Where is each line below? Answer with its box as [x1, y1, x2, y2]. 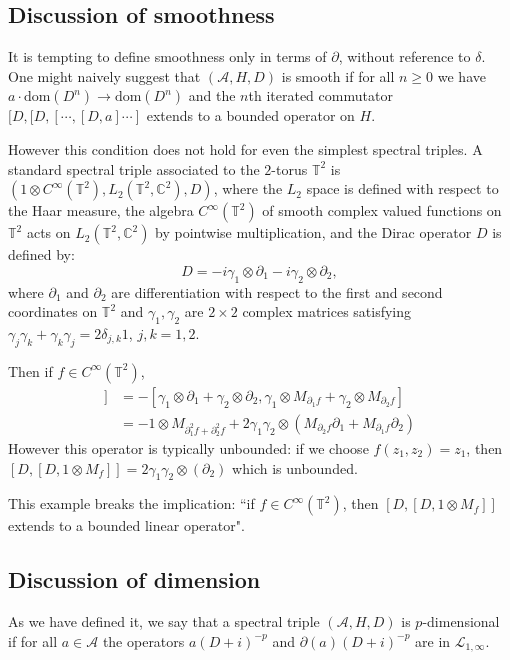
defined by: [8, 244, 75, 265]
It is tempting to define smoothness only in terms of [8, 46, 327, 67]
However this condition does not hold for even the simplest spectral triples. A [8, 138, 483, 159]
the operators [102, 630, 185, 651]
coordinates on [8, 301, 98, 322]
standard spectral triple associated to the [8, 158, 260, 179]
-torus [271, 158, 308, 179]
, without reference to [338, 46, 471, 67]
